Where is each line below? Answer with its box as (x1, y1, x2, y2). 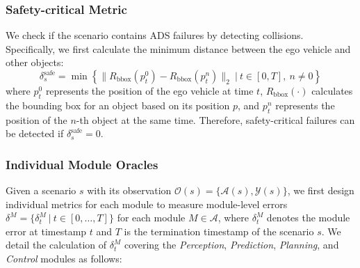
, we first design (287, 183, 354, 197)
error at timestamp (6, 223, 87, 238)
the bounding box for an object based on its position (6, 97, 230, 112)
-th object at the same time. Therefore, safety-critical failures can (76, 112, 355, 127)
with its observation (87, 183, 172, 197)
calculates (311, 84, 353, 97)
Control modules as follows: (6, 251, 122, 265)
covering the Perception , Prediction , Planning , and (124, 237, 339, 252)
